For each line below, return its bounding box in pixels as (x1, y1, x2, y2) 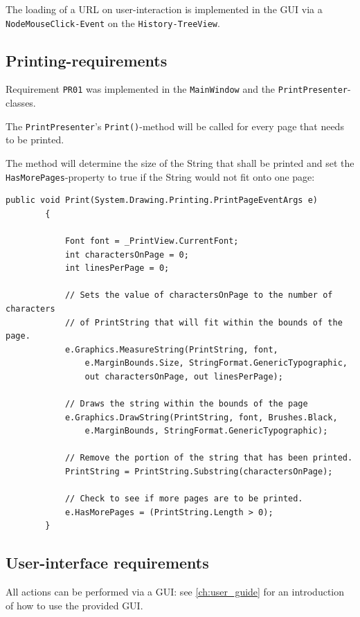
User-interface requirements (6, 552, 209, 573)
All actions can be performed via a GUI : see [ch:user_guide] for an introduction (6, 584, 345, 599)
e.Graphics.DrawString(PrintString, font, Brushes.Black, (64, 412, 338, 422)
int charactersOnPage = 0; (64, 249, 189, 260)
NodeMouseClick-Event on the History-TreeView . (6, 15, 220, 30)
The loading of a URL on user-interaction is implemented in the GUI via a (6, 2, 323, 16)
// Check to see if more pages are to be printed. (64, 494, 303, 504)
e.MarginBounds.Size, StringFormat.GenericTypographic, (84, 358, 348, 368)
